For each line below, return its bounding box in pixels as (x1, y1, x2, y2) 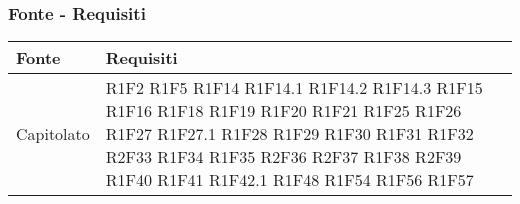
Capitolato (16, 122, 90, 146)
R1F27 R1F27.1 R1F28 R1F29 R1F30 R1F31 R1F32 (105, 122, 474, 146)
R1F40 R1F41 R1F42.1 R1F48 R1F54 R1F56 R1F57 (105, 168, 474, 192)
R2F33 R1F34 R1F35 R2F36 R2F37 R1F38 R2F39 (105, 145, 462, 169)
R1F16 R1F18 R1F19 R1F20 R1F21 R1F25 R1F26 (105, 99, 462, 123)
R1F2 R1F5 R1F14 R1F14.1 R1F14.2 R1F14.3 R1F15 (105, 76, 483, 100)
